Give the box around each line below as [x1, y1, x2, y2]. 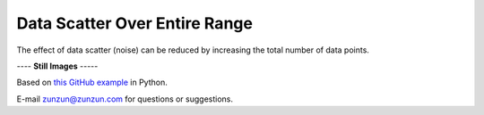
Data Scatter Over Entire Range [16, 13, 253, 33]
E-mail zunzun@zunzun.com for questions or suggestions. [16, 94, 233, 104]
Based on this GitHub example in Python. [16, 77, 168, 88]
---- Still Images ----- [16, 61, 99, 71]
